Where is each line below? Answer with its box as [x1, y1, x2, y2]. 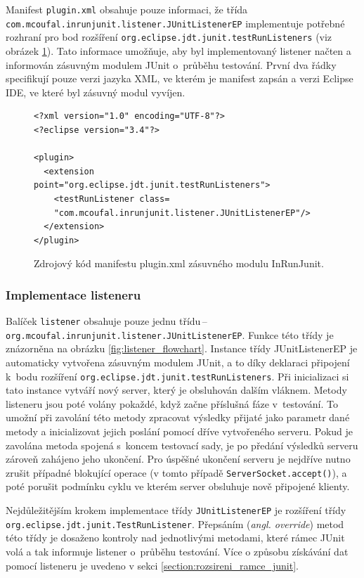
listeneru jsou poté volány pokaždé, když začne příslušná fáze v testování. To [6, 396, 338, 411]
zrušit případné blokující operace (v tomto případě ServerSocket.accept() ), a [6, 465, 347, 480]
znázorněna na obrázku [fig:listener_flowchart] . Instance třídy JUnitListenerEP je [6, 341, 358, 356]
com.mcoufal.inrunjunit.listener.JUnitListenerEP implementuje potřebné [6, 15, 345, 30]
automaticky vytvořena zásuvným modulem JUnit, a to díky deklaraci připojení [6, 355, 350, 369]
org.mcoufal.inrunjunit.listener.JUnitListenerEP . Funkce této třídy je [6, 327, 334, 342]
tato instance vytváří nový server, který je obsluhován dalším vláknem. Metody [6, 383, 347, 397]
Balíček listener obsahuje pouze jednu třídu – [6, 314, 207, 328]
